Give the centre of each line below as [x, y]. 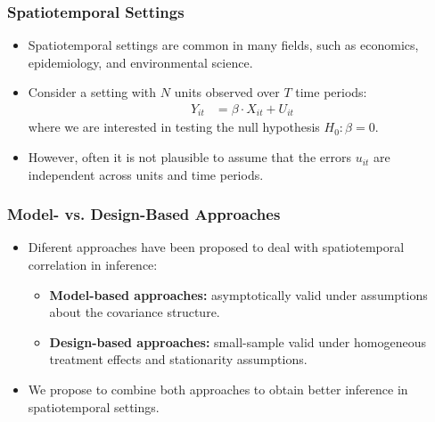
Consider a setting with [92, 92]
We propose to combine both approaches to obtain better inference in [218, 390]
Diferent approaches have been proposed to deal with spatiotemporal [216, 247]
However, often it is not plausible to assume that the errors [189, 157]
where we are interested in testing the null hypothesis [174, 127]
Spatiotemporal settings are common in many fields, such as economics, [223, 45]
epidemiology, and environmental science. [140, 62]
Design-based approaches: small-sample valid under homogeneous [238, 341]
